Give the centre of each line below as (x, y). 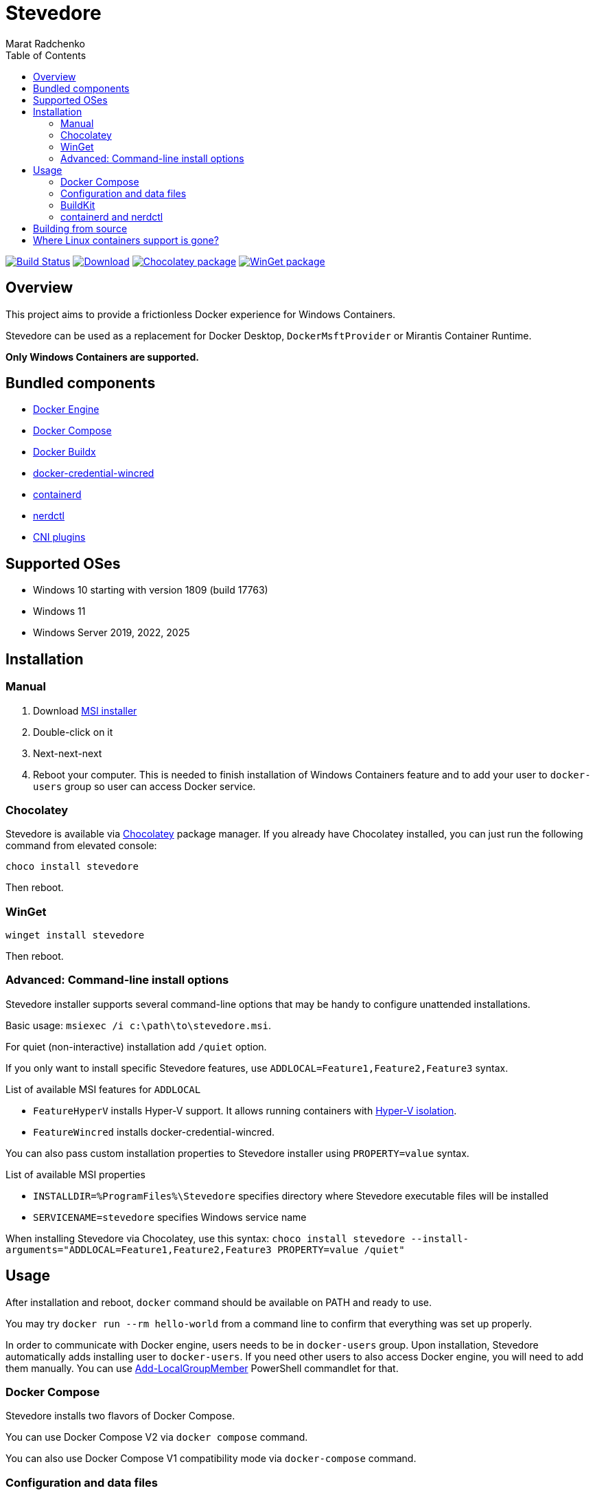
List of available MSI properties (75, 1174)
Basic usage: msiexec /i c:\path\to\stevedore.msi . (139, 1025)
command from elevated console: (81, 846)
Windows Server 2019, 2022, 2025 (112, 633)
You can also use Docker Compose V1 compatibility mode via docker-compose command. (211, 1459)
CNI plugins (59, 537)
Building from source (80, 228)
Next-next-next (68, 753)
